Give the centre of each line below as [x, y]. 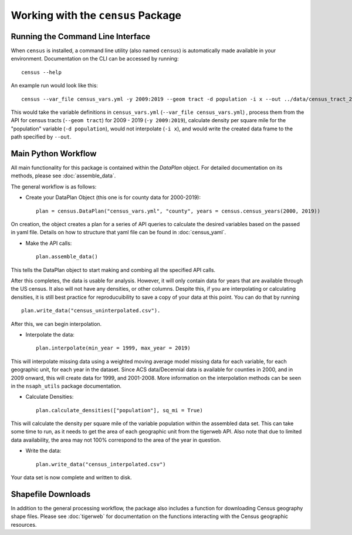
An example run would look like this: [54, 86]
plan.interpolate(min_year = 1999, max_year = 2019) [113, 348]
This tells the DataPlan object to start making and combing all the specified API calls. [113, 270]
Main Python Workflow [54, 154]
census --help [41, 72]
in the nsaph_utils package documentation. [66, 386]
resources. [24, 524]
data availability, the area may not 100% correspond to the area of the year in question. [116, 440]
